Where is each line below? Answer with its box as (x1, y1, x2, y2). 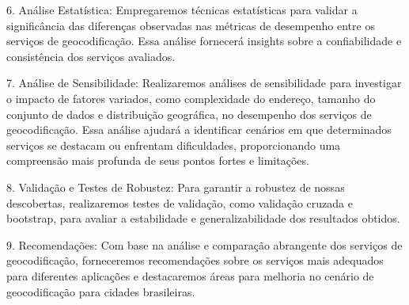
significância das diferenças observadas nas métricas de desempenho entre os (6, 17, 375, 33)
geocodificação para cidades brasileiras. (6, 283, 195, 299)
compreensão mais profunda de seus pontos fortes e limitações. (6, 152, 309, 169)
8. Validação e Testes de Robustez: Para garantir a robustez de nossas (6, 178, 345, 195)
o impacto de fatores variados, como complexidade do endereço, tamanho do (6, 90, 376, 106)
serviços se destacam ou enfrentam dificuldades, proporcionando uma (6, 136, 341, 153)
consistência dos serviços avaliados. (6, 48, 176, 64)
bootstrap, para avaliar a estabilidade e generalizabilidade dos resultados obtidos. (6, 210, 400, 227)
